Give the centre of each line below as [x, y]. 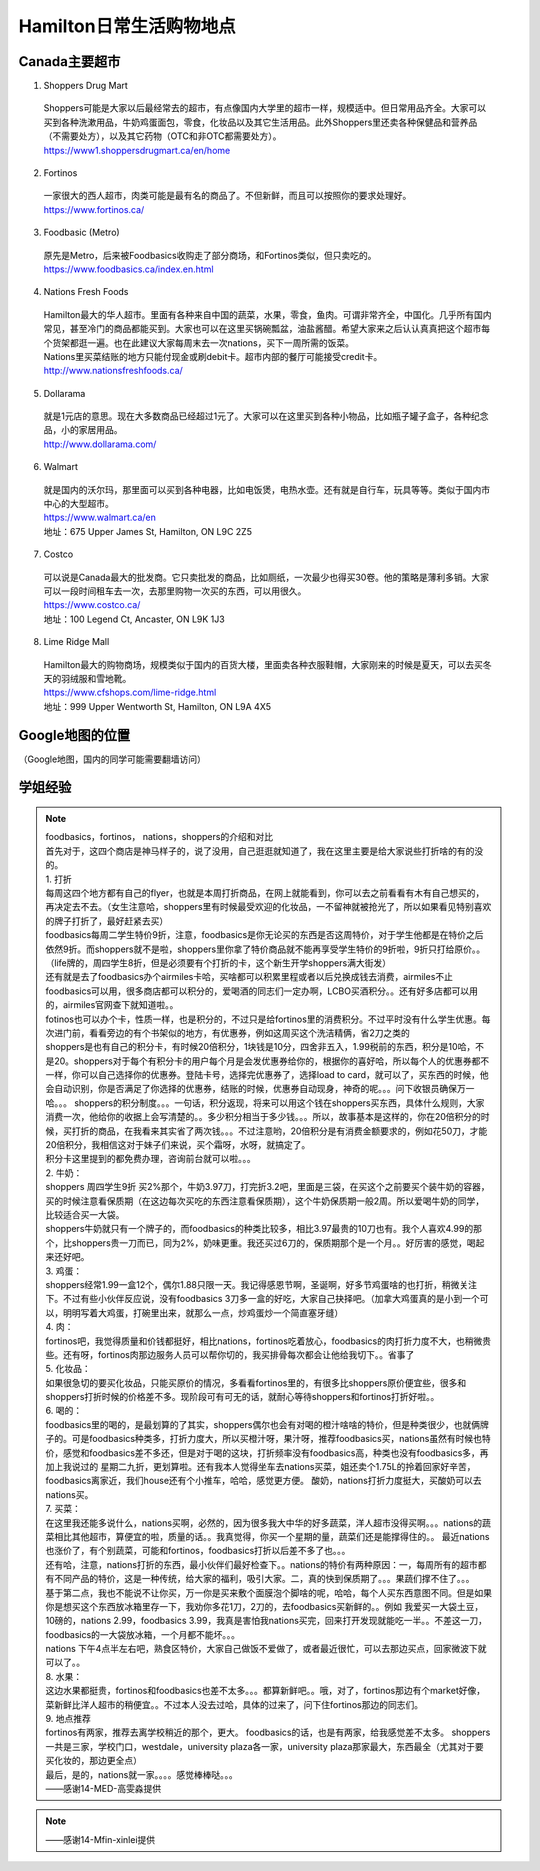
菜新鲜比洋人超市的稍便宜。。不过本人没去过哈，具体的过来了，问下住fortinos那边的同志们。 [234, 1704]
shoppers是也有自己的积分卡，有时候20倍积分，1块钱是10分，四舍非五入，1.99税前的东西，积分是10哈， [260, 1047]
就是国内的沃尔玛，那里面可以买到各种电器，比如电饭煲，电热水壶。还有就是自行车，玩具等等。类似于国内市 [266, 489]
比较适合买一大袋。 [85, 1214]
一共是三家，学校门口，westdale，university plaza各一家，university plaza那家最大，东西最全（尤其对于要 [264, 1746]
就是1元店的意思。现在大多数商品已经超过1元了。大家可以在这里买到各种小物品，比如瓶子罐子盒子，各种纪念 [266, 416]
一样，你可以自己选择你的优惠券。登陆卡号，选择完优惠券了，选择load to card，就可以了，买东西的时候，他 [267, 1075]
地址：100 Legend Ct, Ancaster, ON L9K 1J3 [134, 619]
